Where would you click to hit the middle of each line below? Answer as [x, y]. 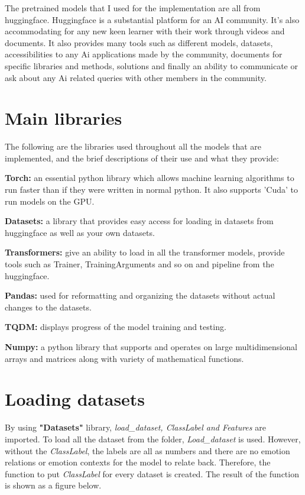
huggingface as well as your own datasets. [80, 232]
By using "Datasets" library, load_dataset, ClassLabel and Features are [135, 427]
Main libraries [64, 118]
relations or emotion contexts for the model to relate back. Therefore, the [138, 462]
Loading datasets [75, 399]
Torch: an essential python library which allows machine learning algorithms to [150, 178]
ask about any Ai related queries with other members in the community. [136, 77]
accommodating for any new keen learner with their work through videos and [145, 31]
